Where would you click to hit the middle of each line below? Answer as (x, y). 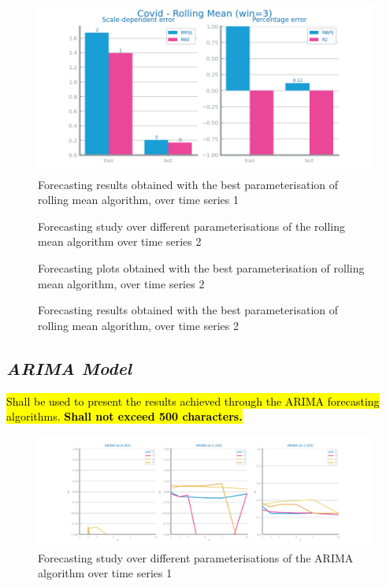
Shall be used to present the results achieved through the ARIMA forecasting (193, 401)
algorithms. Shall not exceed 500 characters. (124, 416)
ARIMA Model (69, 367)
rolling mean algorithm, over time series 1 (139, 200)
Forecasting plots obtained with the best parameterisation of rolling (201, 267)
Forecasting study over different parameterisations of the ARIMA (196, 557)
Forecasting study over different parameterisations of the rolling (192, 226)
